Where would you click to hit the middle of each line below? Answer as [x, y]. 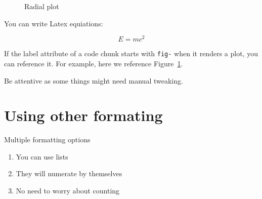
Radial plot [42, 6]
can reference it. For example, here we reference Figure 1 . [94, 63]
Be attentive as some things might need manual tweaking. [94, 80]
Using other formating [83, 115]
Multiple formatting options [47, 140]
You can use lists [42, 156]
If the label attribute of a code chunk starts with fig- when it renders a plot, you [131, 53]
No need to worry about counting [68, 191]
